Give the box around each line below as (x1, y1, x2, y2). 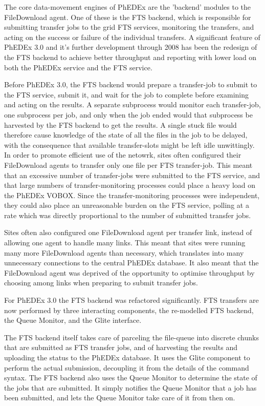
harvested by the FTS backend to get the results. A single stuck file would (4, 119, 237, 130)
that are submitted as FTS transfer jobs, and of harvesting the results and (4, 342, 237, 353)
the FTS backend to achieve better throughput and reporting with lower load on (4, 51, 257, 62)
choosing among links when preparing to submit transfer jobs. (4, 277, 198, 288)
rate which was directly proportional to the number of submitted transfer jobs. (4, 209, 251, 220)
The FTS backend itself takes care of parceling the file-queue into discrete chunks (4, 332, 259, 342)
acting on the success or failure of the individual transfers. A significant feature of (4, 31, 260, 42)
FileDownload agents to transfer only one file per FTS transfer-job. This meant (4, 159, 253, 170)
